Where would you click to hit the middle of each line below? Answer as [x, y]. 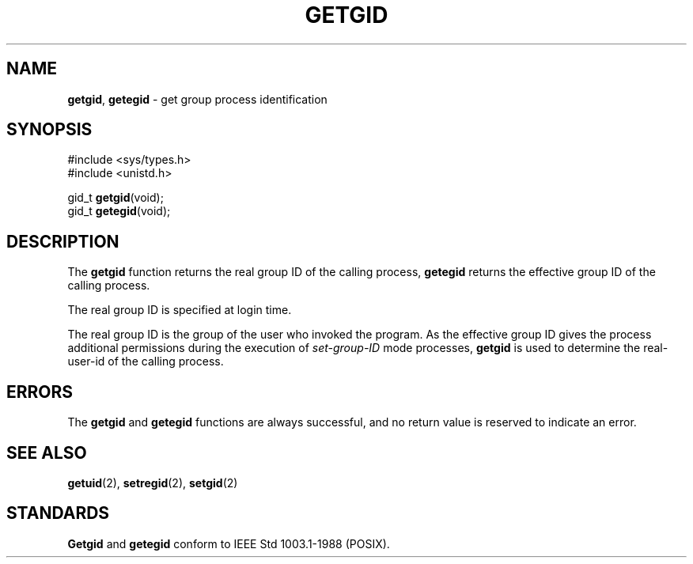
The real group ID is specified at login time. [180, 310]
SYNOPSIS [49, 130]
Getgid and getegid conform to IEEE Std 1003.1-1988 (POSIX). [229, 543]
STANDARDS [58, 513]
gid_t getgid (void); [116, 198]
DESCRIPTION [63, 241]
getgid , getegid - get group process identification [197, 99]
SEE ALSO [47, 452]
